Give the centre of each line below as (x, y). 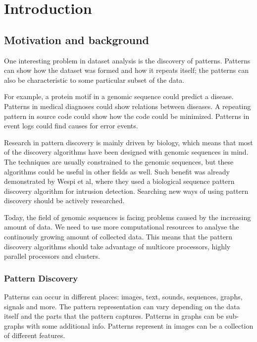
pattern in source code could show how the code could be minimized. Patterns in (127, 116)
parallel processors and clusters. (52, 256)
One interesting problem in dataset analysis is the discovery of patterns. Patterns (127, 60)
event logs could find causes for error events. (71, 126)
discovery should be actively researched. (64, 200)
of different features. (35, 335)
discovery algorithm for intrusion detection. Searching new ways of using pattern (126, 191)
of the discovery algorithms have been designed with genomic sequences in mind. (126, 152)
